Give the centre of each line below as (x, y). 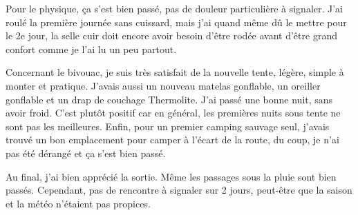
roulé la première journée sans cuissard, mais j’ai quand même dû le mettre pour (176, 22)
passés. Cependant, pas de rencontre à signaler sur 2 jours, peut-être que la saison (179, 190)
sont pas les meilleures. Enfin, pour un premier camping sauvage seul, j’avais (168, 126)
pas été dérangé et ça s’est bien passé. (86, 153)
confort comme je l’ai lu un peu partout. (91, 49)
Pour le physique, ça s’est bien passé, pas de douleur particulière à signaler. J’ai (175, 8)
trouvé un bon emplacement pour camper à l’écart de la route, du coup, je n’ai (172, 140)
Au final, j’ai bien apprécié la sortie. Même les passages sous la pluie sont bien (171, 176)
